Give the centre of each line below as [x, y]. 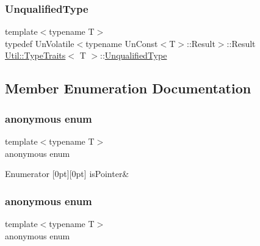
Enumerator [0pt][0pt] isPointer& [67, 174]
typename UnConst [122, 43]
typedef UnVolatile [40, 43]
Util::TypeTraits [35, 55]
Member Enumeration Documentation [128, 88]
